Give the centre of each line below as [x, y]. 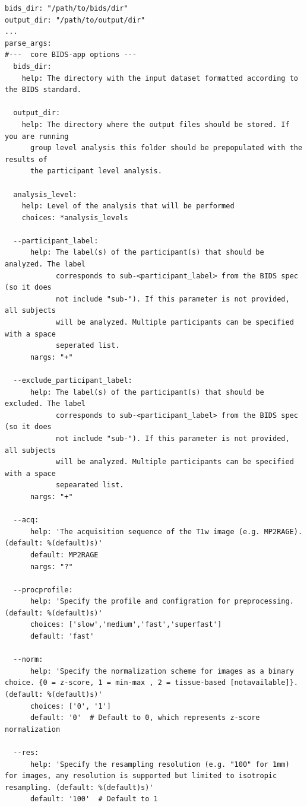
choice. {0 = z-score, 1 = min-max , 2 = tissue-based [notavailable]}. [151, 683]
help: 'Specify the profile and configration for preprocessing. [162, 602]
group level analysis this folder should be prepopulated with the [166, 148]
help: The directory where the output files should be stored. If [156, 124]
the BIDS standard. [43, 90]
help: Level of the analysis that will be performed [128, 206]
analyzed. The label [45, 264]
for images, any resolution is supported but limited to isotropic [141, 776]
